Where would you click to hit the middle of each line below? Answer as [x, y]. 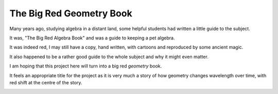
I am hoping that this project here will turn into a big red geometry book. [86, 66]
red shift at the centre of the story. [46, 82]
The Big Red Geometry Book [71, 13]
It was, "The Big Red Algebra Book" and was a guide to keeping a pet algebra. [92, 38]
